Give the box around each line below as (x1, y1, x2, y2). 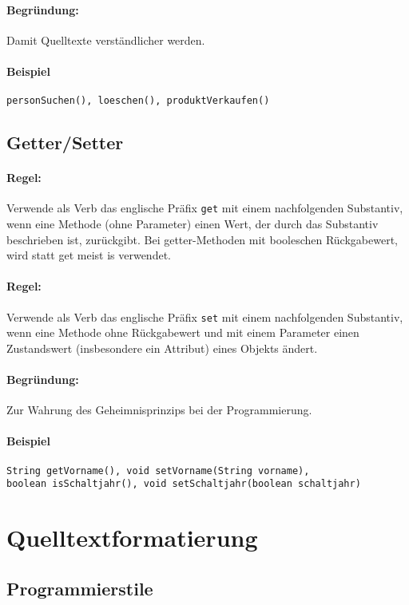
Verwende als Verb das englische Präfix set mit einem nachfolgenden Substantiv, (6, 308, 403, 325)
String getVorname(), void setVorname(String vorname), (6, 465, 310, 476)
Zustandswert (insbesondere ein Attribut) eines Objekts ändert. (6, 339, 318, 356)
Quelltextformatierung (6, 521, 258, 554)
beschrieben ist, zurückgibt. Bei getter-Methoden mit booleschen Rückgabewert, (6, 231, 398, 247)
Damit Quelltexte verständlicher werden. (6, 31, 205, 48)
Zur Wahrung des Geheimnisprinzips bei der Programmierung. (6, 401, 312, 418)
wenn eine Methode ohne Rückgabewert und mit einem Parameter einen (6, 324, 359, 341)
